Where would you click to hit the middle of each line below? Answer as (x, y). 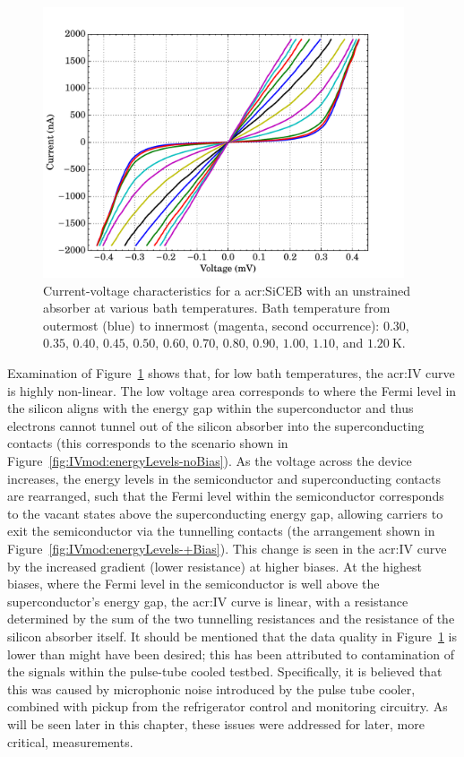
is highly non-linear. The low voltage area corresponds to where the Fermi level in (232, 390)
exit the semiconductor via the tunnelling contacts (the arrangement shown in (221, 531)
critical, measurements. (70, 741)
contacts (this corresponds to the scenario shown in (148, 443)
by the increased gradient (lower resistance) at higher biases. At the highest (215, 566)
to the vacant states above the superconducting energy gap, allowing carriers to (225, 513)
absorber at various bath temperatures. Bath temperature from (217, 308)
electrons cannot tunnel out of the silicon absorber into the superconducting (216, 425)
